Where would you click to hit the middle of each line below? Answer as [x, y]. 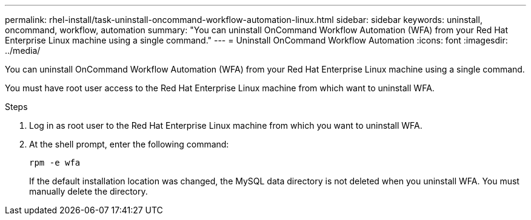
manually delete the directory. [88, 191]
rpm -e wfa [55, 163]
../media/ [23, 50]
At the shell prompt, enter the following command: [129, 144]
